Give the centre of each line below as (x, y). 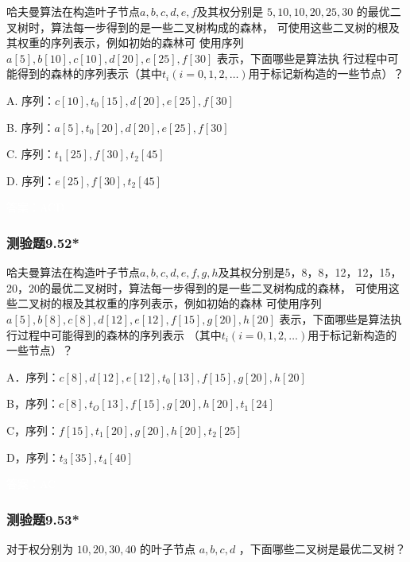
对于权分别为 (40, 548)
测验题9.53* (43, 519)
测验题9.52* (43, 242)
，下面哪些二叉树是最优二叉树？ (322, 548)
